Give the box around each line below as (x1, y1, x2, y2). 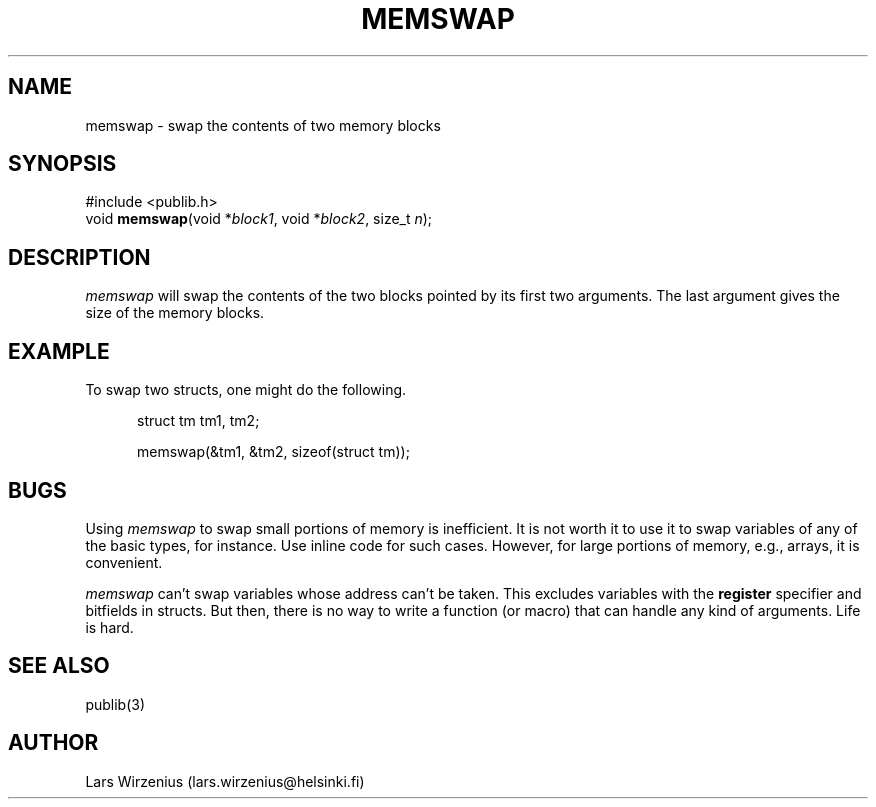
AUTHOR (8, 730, 99, 756)
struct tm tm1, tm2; (137, 412, 260, 430)
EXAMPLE (8, 338, 110, 364)
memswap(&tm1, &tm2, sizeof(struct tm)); (137, 443, 410, 461)
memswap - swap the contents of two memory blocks (85, 116, 441, 134)
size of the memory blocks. (85, 304, 265, 322)
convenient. (85, 553, 163, 571)
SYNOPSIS (8, 151, 117, 177)
